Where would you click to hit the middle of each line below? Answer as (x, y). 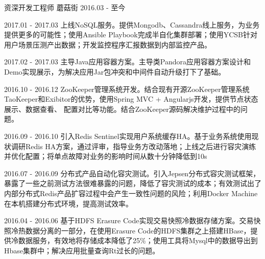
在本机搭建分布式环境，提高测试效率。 (68, 203)
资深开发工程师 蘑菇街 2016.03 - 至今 (65, 7)
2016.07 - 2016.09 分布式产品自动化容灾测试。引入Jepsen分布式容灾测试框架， (132, 173)
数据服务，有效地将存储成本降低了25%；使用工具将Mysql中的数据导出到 (138, 240)
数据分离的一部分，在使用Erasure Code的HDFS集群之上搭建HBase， (138, 230)
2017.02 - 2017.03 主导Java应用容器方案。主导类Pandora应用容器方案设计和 (128, 62)
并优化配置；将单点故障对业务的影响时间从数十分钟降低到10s (106, 156)
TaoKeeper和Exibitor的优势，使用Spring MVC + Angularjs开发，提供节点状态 (131, 99)
